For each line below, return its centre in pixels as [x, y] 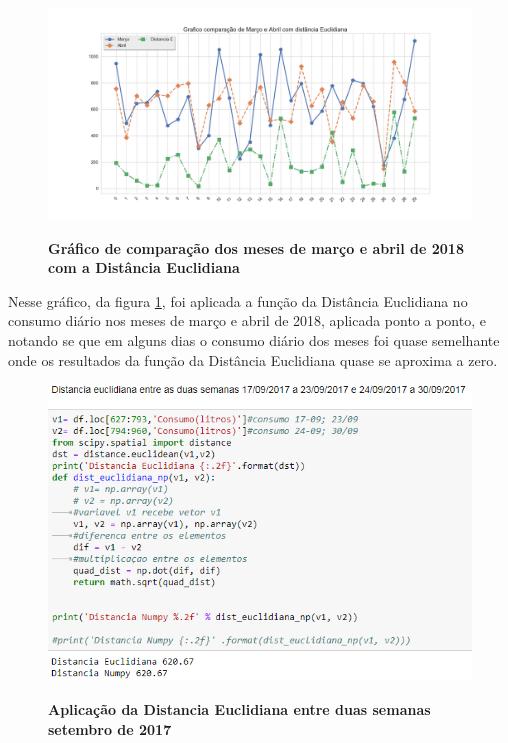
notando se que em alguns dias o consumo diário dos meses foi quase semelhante [254, 339]
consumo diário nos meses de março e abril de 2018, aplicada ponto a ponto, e [247, 320]
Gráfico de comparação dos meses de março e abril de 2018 [256, 247]
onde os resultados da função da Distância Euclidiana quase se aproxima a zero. [253, 359]
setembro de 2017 [110, 728]
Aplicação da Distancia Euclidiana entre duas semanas [239, 709]
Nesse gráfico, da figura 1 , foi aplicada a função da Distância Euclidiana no [238, 300]
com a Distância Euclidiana [144, 267]
